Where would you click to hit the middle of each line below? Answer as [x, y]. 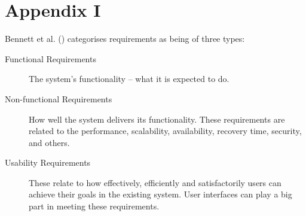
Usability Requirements [48, 162]
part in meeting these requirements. [94, 206]
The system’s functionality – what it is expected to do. [129, 79]
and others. [49, 142]
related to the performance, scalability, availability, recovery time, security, [165, 131]
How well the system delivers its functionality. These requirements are [157, 119]
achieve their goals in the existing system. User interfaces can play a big [160, 194]
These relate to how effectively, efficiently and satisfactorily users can [155, 182]
